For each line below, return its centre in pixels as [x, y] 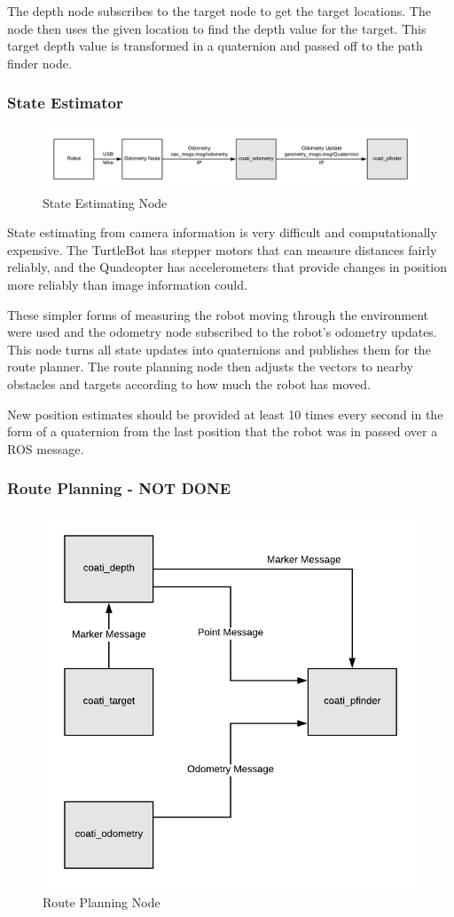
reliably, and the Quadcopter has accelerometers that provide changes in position [227, 267]
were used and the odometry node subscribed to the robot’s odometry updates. [222, 332]
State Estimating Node [105, 202]
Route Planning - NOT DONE [119, 488]
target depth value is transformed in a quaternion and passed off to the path [215, 46]
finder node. [39, 63]
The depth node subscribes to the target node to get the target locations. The [219, 11]
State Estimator [65, 103]
